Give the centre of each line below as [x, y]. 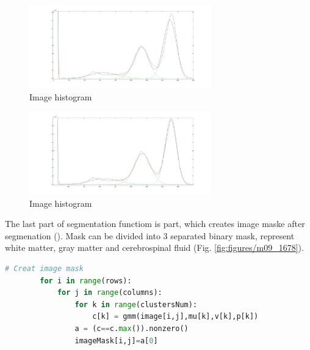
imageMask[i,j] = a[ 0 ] [116, 341]
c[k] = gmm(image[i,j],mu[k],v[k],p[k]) [175, 317]
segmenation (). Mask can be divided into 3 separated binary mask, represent [150, 235]
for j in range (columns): [110, 293]
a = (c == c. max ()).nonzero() [132, 328]
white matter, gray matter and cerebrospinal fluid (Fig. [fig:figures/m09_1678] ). [154, 248]
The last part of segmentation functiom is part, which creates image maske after [155, 224]
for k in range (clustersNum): [136, 304]
